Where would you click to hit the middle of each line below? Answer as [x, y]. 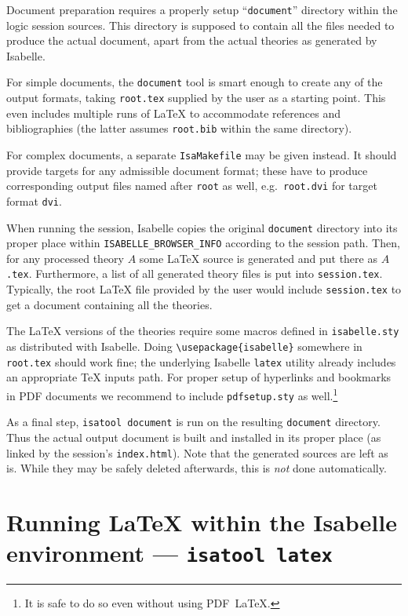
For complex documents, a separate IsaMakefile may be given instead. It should [202, 155]
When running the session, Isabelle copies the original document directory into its [202, 227]
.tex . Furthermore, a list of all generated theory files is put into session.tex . [195, 273]
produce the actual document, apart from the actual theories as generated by [192, 40]
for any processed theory [65, 258]
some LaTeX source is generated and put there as [258, 258]
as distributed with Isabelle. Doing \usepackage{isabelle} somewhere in [184, 346]
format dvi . [34, 200]
